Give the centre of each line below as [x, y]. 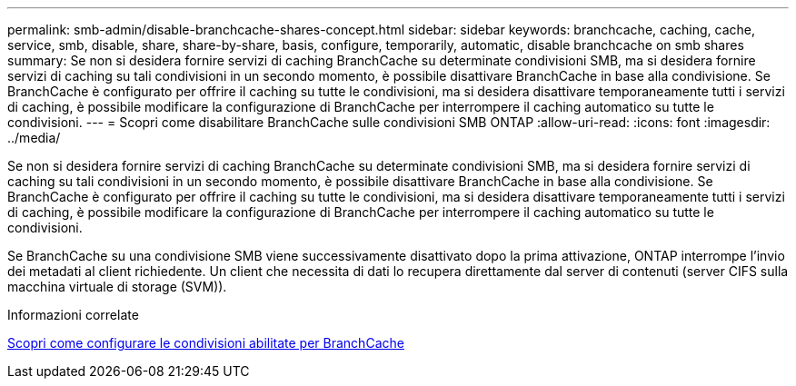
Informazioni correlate [73, 315]
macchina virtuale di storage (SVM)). [117, 287]
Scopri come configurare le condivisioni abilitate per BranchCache [206, 343]
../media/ [34, 138]
